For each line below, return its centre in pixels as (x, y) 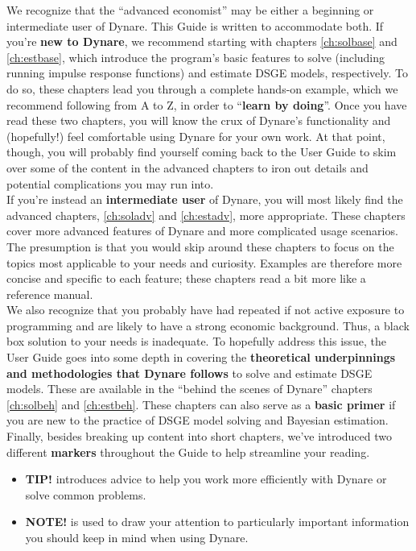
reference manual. (50, 294)
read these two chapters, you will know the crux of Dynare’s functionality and (199, 120)
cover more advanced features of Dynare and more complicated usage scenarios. (202, 231)
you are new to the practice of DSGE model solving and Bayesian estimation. (198, 420)
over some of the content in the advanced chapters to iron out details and (187, 167)
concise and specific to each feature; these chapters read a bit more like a (186, 278)
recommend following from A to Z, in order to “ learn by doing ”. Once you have (207, 104)
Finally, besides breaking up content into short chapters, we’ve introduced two (200, 436)
